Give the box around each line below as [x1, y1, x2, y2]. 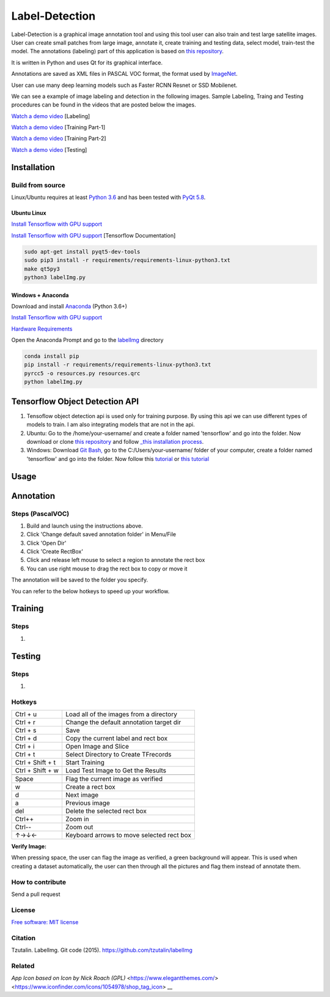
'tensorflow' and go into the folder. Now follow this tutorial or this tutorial [26, 455, 210, 462]
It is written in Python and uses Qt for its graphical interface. [11, 59, 163, 66]
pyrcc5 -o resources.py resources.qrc [24, 370, 141, 376]
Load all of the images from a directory [65, 710, 177, 719]
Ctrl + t [15, 750, 35, 759]
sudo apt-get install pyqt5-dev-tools [24, 248, 141, 255]
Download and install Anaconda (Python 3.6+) [11, 302, 128, 310]
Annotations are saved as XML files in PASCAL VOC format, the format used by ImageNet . [11, 70, 238, 78]
